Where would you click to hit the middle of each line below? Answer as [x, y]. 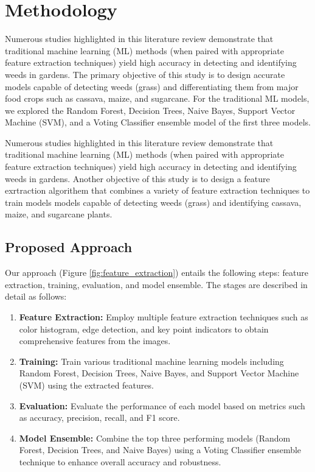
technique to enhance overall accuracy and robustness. [120, 461]
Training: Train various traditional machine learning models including [151, 361]
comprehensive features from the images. [95, 341]
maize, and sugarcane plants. [59, 214]
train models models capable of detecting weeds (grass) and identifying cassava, [153, 202]
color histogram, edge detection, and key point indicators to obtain [144, 329]
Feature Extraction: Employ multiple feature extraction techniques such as [164, 317]
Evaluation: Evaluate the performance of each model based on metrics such [162, 405]
